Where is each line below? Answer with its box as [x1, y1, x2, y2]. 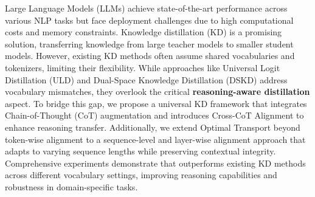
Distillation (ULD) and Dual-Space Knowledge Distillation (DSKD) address [5, 73, 288, 86]
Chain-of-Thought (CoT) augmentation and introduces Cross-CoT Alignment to [5, 109, 304, 122]
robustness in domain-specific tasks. [5, 180, 138, 193]
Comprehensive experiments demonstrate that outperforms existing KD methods [5, 156, 306, 169]
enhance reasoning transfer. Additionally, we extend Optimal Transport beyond [5, 120, 300, 133]
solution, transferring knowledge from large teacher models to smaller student [5, 37, 294, 50]
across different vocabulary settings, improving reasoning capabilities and [5, 168, 277, 181]
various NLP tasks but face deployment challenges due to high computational [5, 13, 294, 26]
